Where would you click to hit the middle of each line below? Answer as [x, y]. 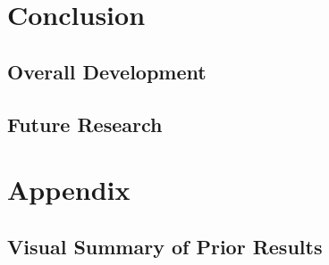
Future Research [85, 124]
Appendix [69, 190]
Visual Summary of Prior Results [165, 246]
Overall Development [107, 71]
